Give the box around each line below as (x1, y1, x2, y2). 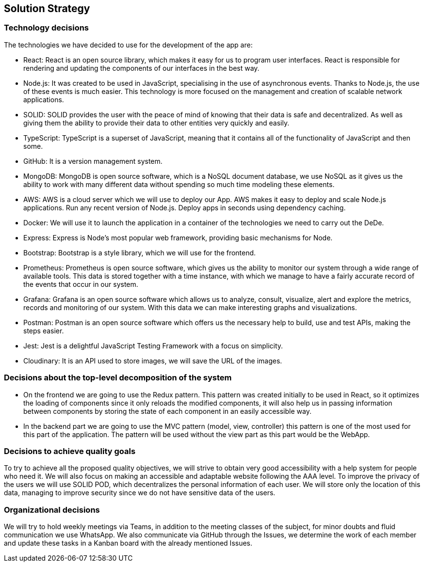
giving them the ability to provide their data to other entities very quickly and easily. (23, 118, 290, 127)
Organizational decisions (4, 504, 100, 515)
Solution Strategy (4, 2, 90, 15)
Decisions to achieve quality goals (4, 446, 136, 456)
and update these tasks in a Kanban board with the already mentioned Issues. (4, 539, 253, 548)
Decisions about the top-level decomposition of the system (4, 373, 232, 383)
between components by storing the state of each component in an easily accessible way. (23, 407, 311, 415)
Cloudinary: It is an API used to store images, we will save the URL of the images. (23, 356, 282, 365)
